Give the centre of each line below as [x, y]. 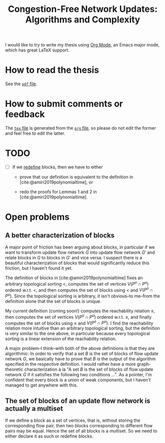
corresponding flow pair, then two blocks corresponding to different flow [79, 426]
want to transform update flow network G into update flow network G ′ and [80, 252]
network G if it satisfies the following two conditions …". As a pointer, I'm [78, 375]
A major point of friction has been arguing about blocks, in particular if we [80, 247]
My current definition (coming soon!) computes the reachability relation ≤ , [80, 311]
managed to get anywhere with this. [41, 385]
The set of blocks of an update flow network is [78, 401]
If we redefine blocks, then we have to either [58, 167]
